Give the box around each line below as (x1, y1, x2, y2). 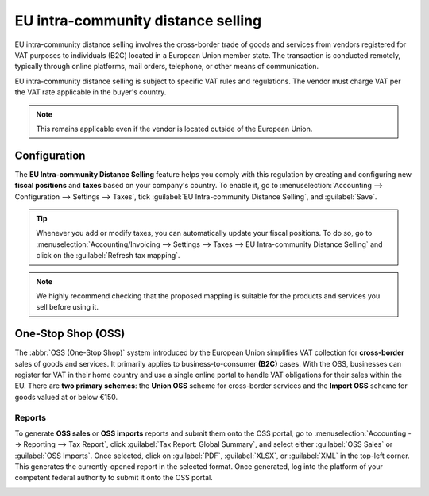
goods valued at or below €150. (14, 392, 118, 402)
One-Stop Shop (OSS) (14, 327, 126, 340)
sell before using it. (36, 302, 99, 312)
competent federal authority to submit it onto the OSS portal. (14, 473, 214, 483)
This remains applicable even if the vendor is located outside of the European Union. (36, 124, 313, 133)
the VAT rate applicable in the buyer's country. (14, 87, 167, 97)
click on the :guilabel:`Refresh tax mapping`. (36, 251, 180, 260)
